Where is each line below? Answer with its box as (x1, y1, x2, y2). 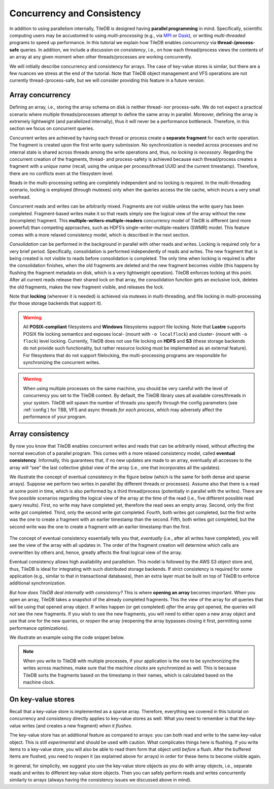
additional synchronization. (9, 580, 66, 586)
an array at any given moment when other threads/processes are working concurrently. (9, 54, 192, 60)
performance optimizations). (9, 625, 69, 631)
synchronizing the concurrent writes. (23, 359, 100, 366)
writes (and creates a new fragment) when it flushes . (22, 722, 133, 728)
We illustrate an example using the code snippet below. (9, 634, 125, 640)
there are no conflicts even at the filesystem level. (9, 170, 114, 177)
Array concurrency (9, 91, 71, 99)
